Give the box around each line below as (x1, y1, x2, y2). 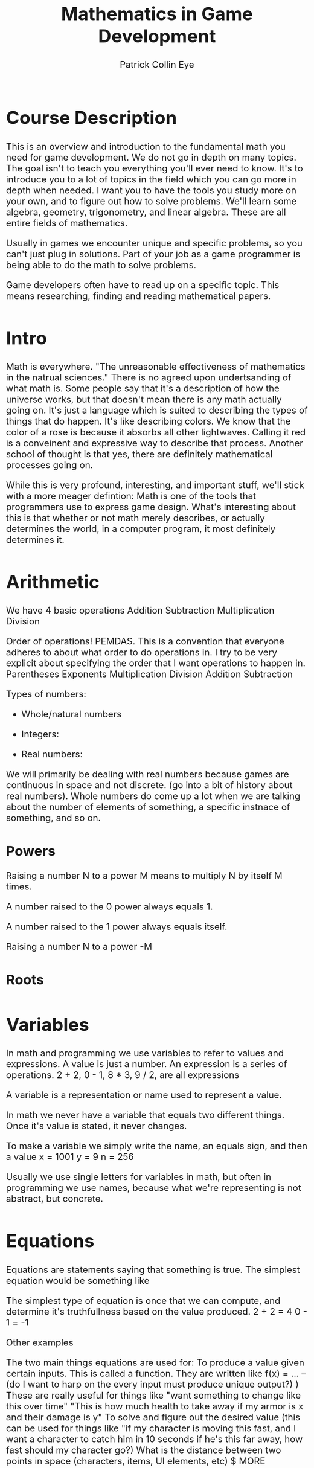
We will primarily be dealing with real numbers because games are (6, 768, 289, 780)
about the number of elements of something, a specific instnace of (6, 801, 290, 813)
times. (6, 881, 33, 893)
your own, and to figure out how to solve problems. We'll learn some (6, 195, 297, 207)
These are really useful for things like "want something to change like (6, 1389, 301, 1401)
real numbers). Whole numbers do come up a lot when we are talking (6, 790, 301, 802)
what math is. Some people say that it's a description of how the (6, 382, 280, 394)
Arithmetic (6, 570, 100, 594)
